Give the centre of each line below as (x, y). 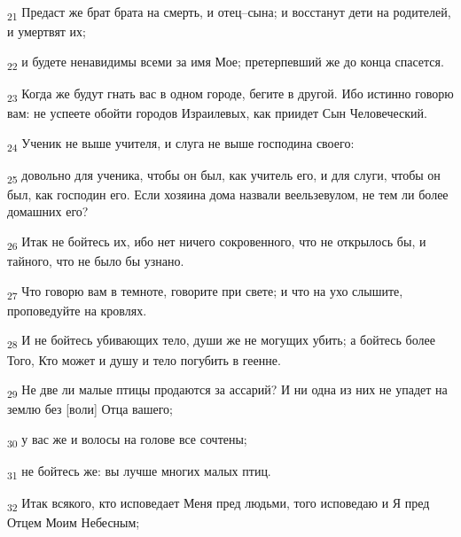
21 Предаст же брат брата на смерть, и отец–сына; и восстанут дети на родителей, (229, 13)
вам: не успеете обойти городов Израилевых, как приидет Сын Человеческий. (217, 112)
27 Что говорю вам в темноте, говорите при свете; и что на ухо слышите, (205, 292)
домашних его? (48, 211)
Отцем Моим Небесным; (74, 522)
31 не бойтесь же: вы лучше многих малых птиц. (139, 472)
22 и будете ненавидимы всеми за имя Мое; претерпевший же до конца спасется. (226, 62)
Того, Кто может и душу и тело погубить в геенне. (144, 359)
